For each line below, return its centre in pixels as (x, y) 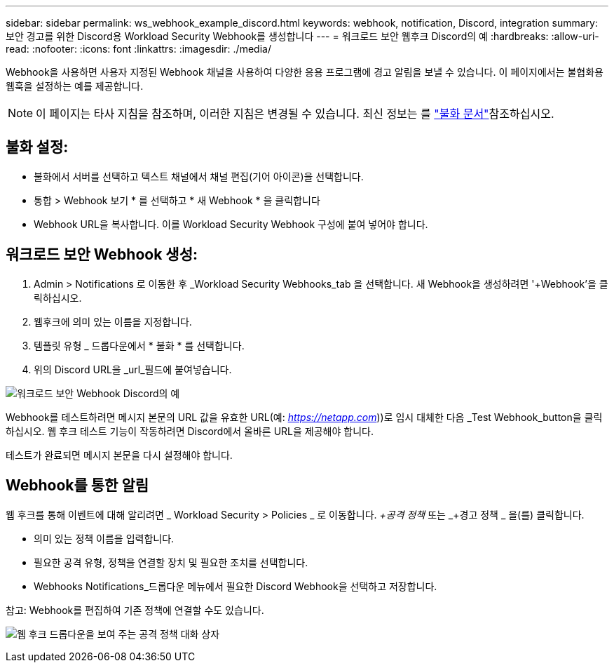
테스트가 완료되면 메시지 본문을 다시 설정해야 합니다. (119, 455)
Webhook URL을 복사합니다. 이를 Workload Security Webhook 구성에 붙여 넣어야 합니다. (231, 224)
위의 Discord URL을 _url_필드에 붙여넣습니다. (133, 369)
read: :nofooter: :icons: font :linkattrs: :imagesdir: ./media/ (138, 49)
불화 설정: (37, 147)
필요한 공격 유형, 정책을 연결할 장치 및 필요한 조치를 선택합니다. (171, 562)
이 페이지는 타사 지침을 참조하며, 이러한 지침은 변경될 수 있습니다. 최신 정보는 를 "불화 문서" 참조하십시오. (295, 114)
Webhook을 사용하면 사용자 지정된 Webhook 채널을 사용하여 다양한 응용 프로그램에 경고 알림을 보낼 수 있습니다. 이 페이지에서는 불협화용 (305, 72)
